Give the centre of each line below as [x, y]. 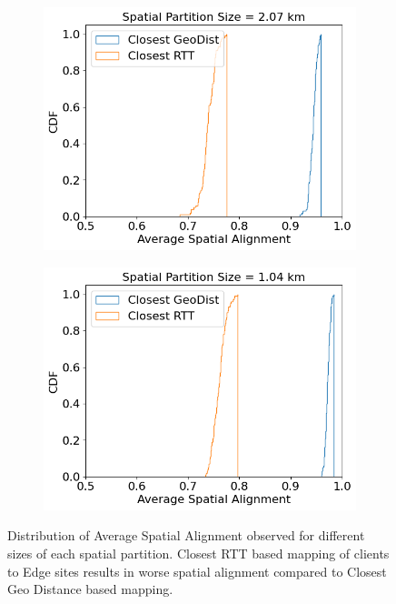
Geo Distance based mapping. [90, 589]
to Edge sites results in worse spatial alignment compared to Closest [197, 571]
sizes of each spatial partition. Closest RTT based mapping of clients [198, 553]
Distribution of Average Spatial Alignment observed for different [186, 535]
